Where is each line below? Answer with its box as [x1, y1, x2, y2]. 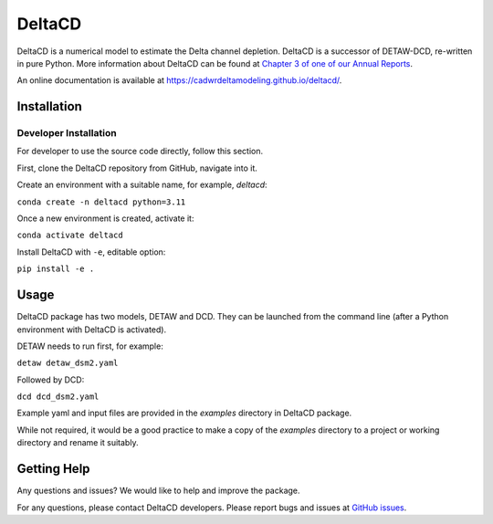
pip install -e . [16, 264, 95, 274]
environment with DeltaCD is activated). [16, 324, 167, 335]
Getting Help [16, 461, 90, 477]
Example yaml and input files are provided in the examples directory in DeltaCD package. [16, 407, 352, 419]
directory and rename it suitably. [16, 437, 139, 448]
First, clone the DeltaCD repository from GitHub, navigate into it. [16, 162, 257, 173]
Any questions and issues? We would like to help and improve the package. [16, 485, 300, 497]
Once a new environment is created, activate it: [16, 213, 194, 224]
